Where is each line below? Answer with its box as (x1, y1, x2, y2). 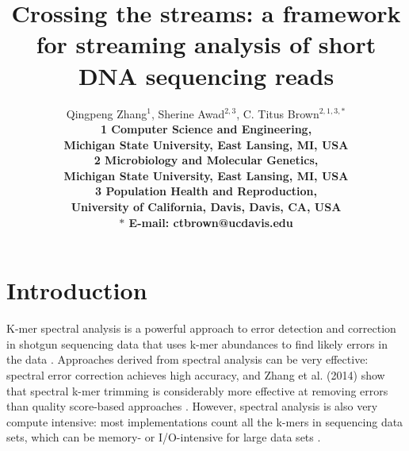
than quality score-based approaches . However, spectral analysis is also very (6, 398, 378, 414)
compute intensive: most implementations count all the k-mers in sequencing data (6, 413, 403, 430)
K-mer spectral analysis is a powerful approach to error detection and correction (6, 320, 396, 337)
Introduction (6, 274, 147, 306)
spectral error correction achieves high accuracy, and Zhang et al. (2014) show (6, 366, 385, 383)
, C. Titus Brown (236, 105, 319, 121)
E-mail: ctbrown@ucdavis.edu (128, 214, 293, 230)
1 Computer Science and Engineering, (100, 121, 312, 137)
